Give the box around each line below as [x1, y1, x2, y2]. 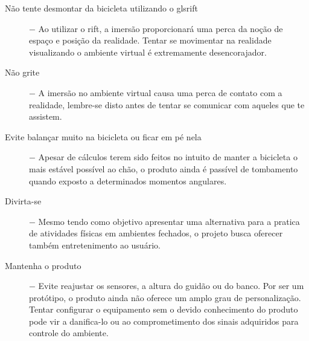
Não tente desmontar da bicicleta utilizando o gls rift [5, 2, 198, 14]
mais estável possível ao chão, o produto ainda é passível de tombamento [29, 162, 298, 175]
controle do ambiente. [29, 326, 109, 339]
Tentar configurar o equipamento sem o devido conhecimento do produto [29, 303, 298, 316]
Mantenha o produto [5, 259, 81, 271]
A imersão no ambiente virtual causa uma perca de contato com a [38, 86, 282, 99]
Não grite [5, 66, 40, 79]
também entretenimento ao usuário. [29, 238, 161, 251]
